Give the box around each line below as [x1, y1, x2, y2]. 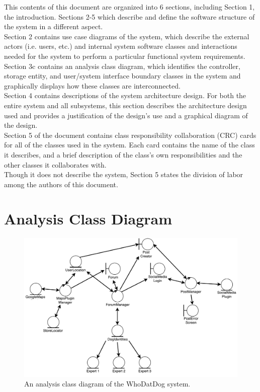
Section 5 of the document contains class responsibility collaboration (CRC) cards [4, 129, 256, 140]
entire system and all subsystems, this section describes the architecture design [4, 100, 247, 110]
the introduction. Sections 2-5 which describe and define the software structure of [4, 11, 255, 22]
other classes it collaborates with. [4, 159, 107, 170]
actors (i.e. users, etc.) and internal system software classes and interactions [4, 41, 237, 51]
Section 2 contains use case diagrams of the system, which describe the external [4, 31, 249, 41]
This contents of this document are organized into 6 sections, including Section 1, [4, 2, 255, 12]
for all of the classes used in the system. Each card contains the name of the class [4, 139, 255, 150]
